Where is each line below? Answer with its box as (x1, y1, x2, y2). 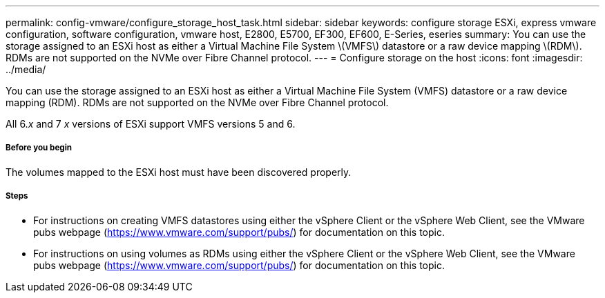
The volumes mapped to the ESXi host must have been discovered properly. (6, 166, 352, 178)
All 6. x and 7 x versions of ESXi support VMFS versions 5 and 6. (6, 118, 296, 130)
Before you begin (6, 143, 73, 153)
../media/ (6, 63, 46, 75)
